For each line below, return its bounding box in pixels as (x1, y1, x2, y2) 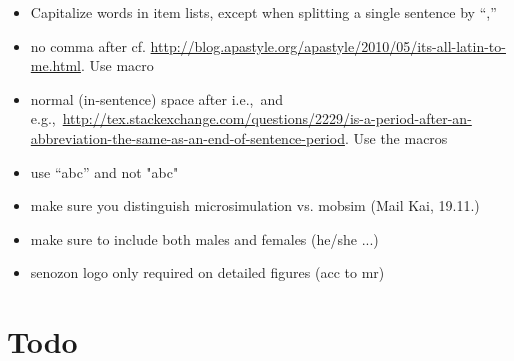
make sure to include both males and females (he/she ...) (30, 228, 379, 249)
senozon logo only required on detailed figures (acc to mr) (30, 262, 385, 283)
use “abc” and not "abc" (30, 161, 179, 182)
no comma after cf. (30, 35, 146, 56)
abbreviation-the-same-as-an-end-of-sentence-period (30, 127, 345, 148)
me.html (30, 55, 81, 76)
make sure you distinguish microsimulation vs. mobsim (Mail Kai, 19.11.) (30, 195, 480, 216)
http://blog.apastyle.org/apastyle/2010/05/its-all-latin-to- (150, 35, 506, 56)
